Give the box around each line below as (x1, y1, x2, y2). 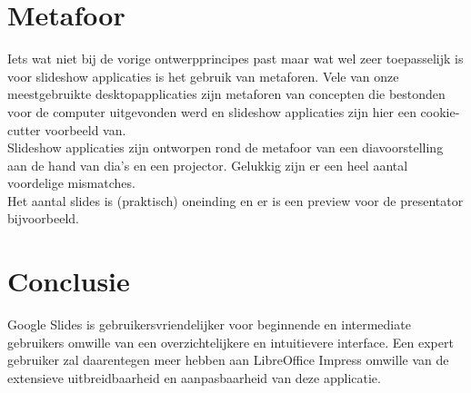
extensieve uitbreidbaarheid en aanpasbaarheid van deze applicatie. (7, 368, 381, 387)
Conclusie (7, 262, 130, 300)
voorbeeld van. (45, 120, 126, 139)
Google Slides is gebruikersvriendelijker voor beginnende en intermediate (7, 315, 411, 334)
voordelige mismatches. (7, 173, 135, 192)
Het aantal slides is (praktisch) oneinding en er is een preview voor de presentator (7, 191, 464, 210)
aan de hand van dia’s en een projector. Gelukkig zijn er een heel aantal (7, 155, 408, 174)
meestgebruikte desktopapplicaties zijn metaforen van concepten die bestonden (7, 84, 446, 103)
